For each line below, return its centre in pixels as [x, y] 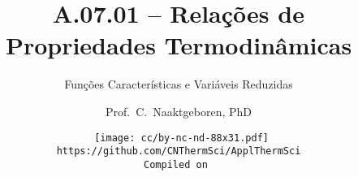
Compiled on [176, 164]
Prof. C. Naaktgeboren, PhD [179, 111]
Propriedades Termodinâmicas [179, 45]
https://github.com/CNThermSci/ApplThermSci [179, 151]
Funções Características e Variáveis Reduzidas [179, 84]
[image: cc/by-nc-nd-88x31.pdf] [181, 138]
